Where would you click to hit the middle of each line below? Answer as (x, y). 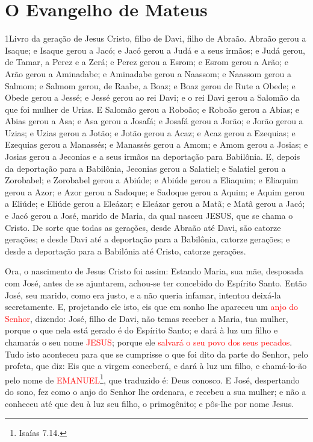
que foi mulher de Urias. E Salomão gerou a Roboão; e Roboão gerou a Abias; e (152, 109)
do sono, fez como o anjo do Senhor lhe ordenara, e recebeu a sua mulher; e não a (156, 391)
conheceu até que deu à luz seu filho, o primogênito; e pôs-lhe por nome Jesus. (150, 403)
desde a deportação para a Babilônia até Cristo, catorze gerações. (126, 251)
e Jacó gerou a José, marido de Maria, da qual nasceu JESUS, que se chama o (149, 216)
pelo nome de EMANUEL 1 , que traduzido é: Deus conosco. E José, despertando (152, 379)
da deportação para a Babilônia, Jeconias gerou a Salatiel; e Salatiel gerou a (145, 168)
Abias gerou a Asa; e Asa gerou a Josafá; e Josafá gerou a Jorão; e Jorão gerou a (154, 121)
